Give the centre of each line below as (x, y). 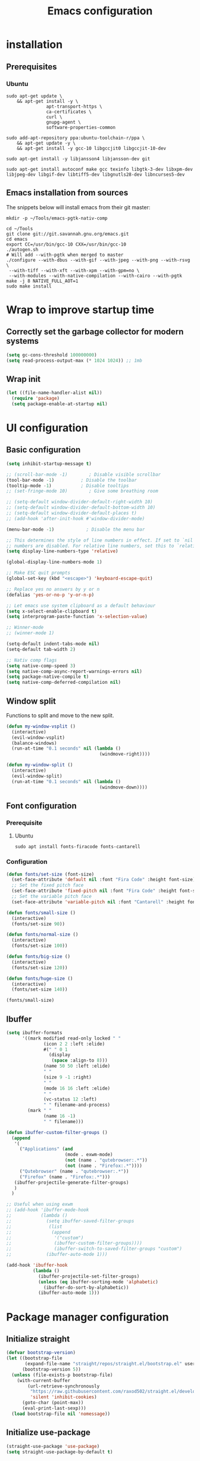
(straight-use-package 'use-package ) (53, 1446)
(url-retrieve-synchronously (64, 1386)
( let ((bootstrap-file (34, 1358)
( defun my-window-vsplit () (41, 726)
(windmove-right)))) (125, 754)
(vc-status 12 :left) (70, 1099)
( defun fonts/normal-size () (42, 935)
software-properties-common (81, 127)
